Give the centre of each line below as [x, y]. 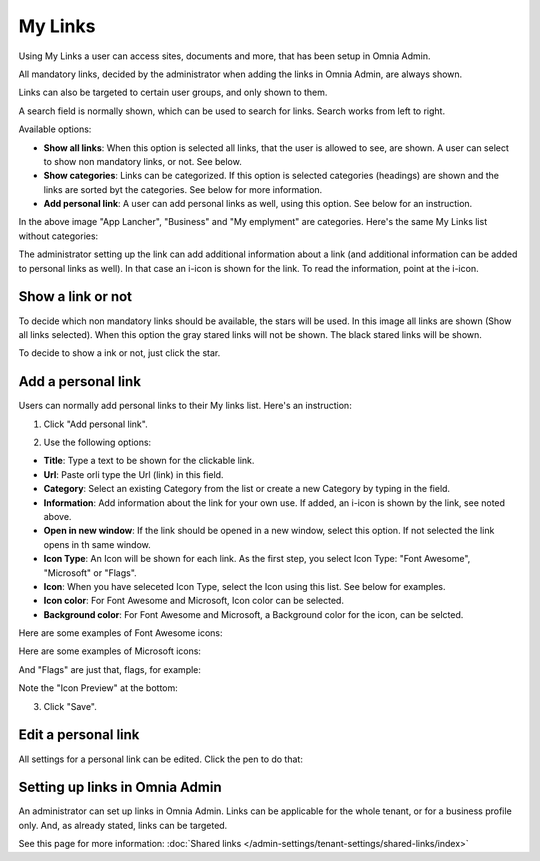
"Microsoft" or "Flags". [90, 572]
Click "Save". [70, 706]
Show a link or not [75, 296]
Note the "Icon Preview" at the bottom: [98, 688]
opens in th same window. [97, 544]
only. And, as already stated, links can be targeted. [123, 825]
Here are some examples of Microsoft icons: [110, 651]
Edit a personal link [79, 735]
